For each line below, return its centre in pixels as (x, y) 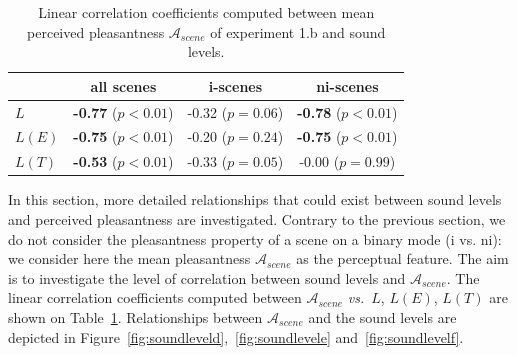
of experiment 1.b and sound (298, 31)
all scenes (123, 85)
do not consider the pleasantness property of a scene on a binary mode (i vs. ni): (255, 238)
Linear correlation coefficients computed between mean (206, 12)
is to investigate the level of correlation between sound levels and (207, 277)
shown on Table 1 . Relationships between (135, 316)
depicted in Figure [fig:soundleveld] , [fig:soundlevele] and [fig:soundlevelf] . (236, 336)
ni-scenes (347, 85)
